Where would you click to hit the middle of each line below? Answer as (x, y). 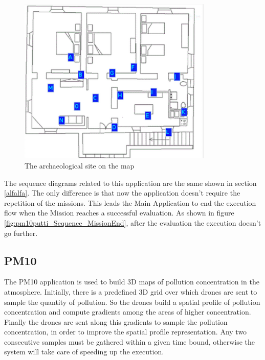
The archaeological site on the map (80, 165)
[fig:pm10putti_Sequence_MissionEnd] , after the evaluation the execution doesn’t (133, 222)
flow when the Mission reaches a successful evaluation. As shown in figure (119, 213)
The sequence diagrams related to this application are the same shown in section (130, 183)
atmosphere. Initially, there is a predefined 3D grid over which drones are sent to (131, 291)
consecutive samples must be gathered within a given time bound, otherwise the (130, 341)
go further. (21, 233)
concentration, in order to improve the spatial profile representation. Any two (126, 332)
